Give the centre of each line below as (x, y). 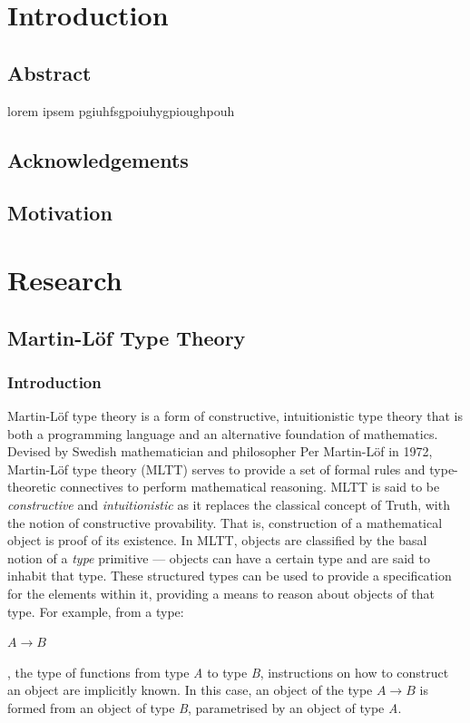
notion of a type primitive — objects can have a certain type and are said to (219, 557)
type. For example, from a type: (96, 611)
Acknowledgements (98, 159)
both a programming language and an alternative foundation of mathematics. (223, 433)
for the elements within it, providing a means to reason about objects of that (221, 594)
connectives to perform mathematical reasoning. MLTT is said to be (250, 487)
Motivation (60, 213)
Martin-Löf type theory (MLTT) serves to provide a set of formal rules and (216, 469)
